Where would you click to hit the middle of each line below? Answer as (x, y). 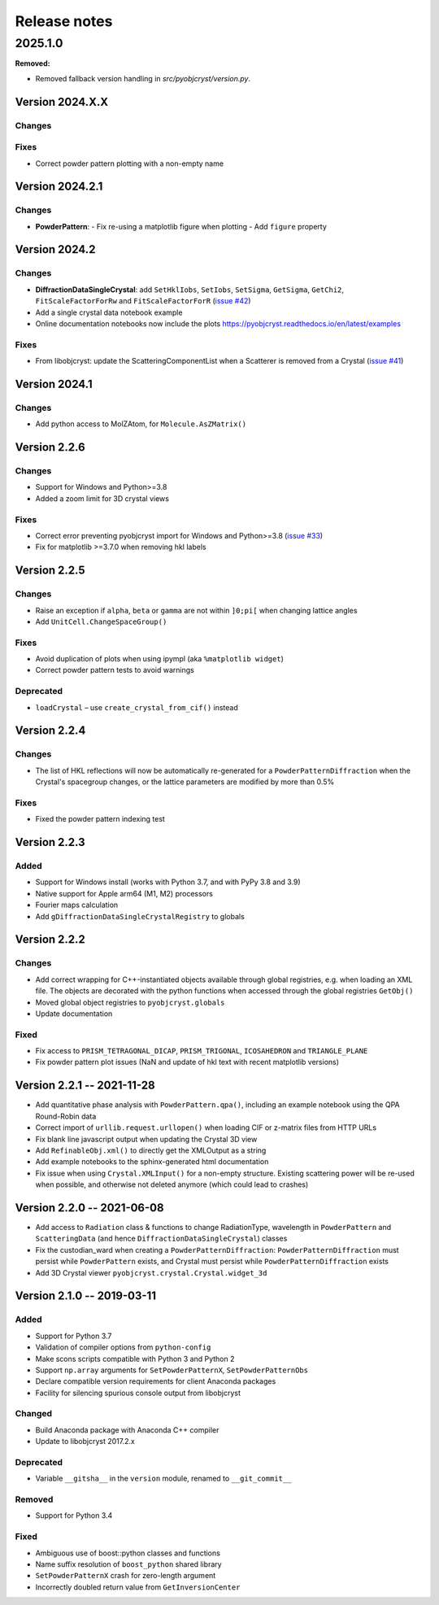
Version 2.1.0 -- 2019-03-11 (85, 1296)
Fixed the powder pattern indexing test (100, 819)
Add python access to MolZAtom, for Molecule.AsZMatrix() (141, 424)
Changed (34, 1414)
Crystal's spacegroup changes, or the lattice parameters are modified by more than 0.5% (185, 782)
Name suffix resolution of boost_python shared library (129, 1564)
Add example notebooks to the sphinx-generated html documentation (152, 1162)
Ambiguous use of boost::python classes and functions (128, 1553)
